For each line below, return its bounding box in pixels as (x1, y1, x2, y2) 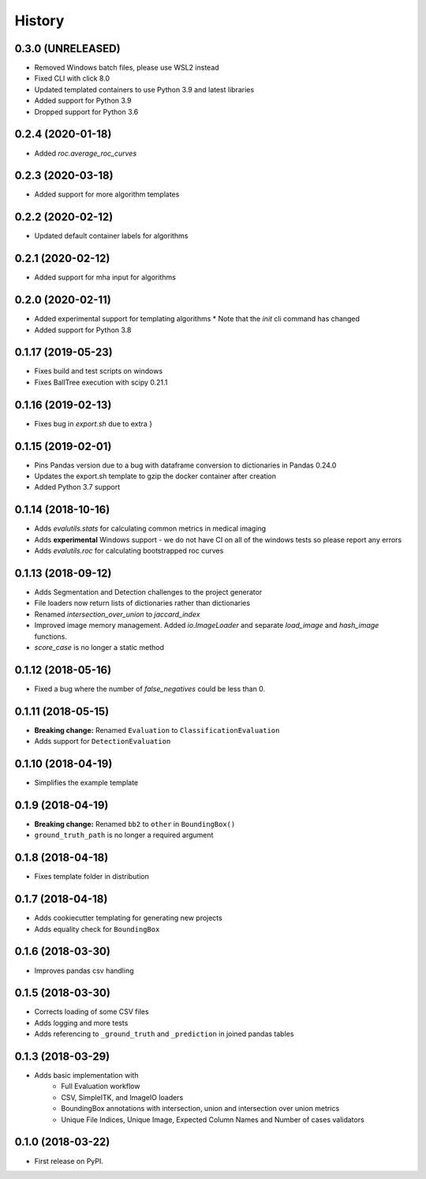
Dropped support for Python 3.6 (34, 107, 139, 116)
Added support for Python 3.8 (34, 325, 132, 335)
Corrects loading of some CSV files (34, 1007, 149, 1016)
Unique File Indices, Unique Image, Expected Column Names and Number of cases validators (61, 1114, 364, 1125)
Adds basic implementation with (34, 1071, 139, 1080)
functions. (34, 632, 67, 641)
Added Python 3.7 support (34, 482, 121, 492)
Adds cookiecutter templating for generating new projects (34, 913, 222, 923)
